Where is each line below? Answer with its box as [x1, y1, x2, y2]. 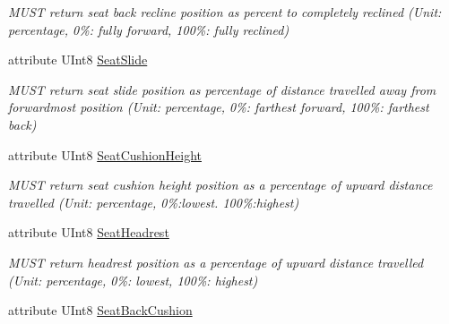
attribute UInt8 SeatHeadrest [8, 223, 169, 242]
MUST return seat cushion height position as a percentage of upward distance [8, 175, 433, 194]
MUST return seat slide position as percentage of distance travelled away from [8, 80, 436, 98]
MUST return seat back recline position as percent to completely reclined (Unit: [8, 3, 442, 21]
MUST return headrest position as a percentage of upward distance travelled [8, 252, 424, 271]
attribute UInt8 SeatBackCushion [8, 301, 193, 320]
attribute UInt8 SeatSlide [8, 50, 148, 69]
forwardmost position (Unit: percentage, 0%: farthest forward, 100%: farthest [8, 98, 429, 116]
